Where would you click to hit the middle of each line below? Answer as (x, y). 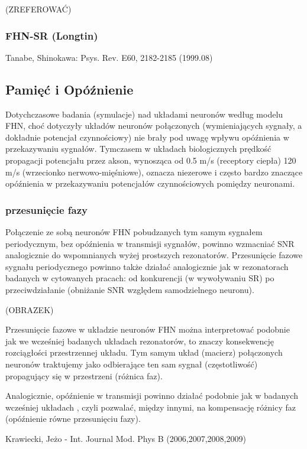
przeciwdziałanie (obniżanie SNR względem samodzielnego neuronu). (130, 289)
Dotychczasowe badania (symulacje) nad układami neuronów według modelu (144, 114)
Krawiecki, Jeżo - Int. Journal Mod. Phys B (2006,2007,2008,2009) (126, 438)
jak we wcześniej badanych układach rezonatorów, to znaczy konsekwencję (140, 341)
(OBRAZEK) (30, 309)
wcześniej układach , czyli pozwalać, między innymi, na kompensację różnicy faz (151, 407)
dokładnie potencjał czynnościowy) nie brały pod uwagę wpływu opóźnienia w (147, 137)
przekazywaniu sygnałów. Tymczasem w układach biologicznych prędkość (138, 149)
